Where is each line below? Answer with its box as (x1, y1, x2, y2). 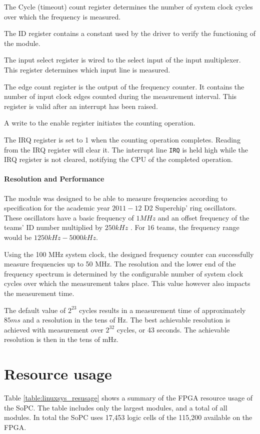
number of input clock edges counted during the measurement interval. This (4, 91, 237, 101)
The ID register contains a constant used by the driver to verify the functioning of (4, 28, 256, 38)
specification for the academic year (4, 202, 110, 213)
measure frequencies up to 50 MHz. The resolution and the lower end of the (4, 258, 236, 269)
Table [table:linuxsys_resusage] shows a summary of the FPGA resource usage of (4, 392, 253, 403)
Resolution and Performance (4, 173, 104, 184)
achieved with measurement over (4, 324, 103, 334)
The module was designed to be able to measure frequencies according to (4, 192, 227, 203)
